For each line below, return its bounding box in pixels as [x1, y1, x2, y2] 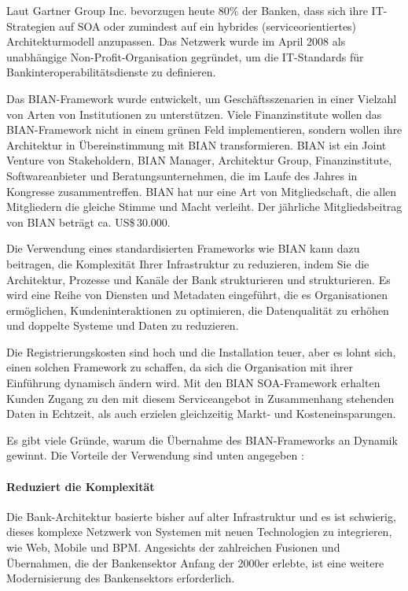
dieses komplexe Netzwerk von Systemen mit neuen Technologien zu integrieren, [6, 523, 392, 540]
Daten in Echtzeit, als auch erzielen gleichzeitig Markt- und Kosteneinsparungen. [6, 405, 396, 422]
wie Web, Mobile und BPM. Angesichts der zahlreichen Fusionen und [6, 539, 340, 556]
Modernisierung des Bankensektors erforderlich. [6, 570, 235, 586]
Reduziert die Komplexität [6, 478, 155, 494]
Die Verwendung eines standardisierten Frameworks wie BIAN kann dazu [6, 240, 360, 257]
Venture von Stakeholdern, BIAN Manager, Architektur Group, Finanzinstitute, [6, 152, 392, 168]
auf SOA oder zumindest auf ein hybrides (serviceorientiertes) [58, 17, 357, 34]
